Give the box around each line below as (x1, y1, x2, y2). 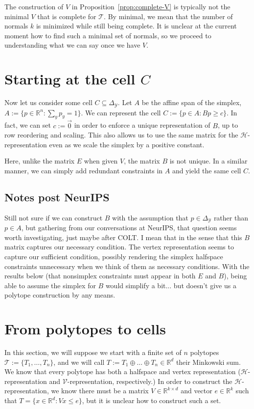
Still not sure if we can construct (4, 212, 103, 222)
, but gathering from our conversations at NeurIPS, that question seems (21, 222, 237, 233)
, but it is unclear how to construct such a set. (82, 395, 221, 406)
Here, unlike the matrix (4, 156, 75, 166)
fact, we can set (4, 120, 51, 130)
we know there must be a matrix (51, 385, 149, 396)
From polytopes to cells (4, 319, 166, 339)
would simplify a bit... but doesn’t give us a (105, 280, 236, 290)
